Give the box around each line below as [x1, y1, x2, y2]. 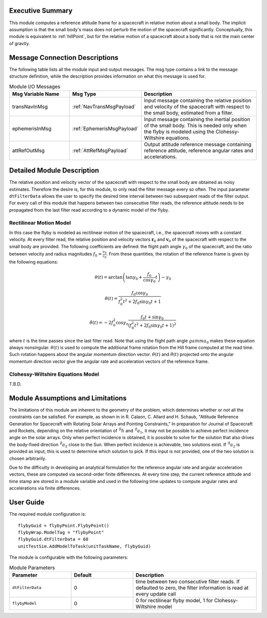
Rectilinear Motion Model [9, 219, 71, 226]
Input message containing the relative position [144, 97, 252, 104]
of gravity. [9, 40, 30, 46]
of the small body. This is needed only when [144, 122, 247, 129]
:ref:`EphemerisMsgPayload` [72, 125, 138, 132]
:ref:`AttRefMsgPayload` [72, 147, 129, 154]
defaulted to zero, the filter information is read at [135, 584, 249, 591]
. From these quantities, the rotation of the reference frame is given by [106, 251, 250, 257]
